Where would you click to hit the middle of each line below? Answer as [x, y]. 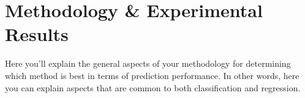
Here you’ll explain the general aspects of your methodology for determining [148, 63]
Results [37, 34]
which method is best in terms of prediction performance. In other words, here [152, 75]
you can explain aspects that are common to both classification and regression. [153, 87]
